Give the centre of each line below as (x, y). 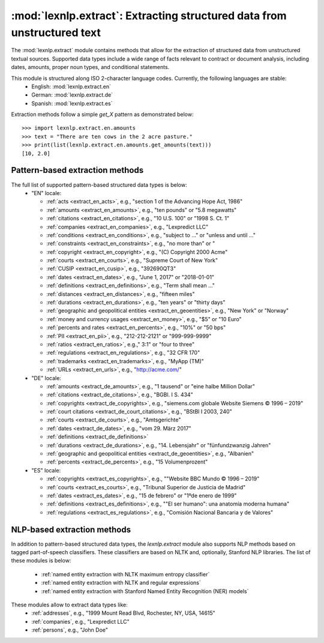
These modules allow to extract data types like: (70, 605)
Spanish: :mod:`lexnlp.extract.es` (72, 103)
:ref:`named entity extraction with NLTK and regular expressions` (121, 583)
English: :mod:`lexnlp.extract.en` (71, 86)
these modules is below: (41, 561)
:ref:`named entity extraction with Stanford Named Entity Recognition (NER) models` (145, 591)
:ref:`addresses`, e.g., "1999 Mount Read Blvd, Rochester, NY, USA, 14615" (123, 613)
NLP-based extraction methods (71, 529)
